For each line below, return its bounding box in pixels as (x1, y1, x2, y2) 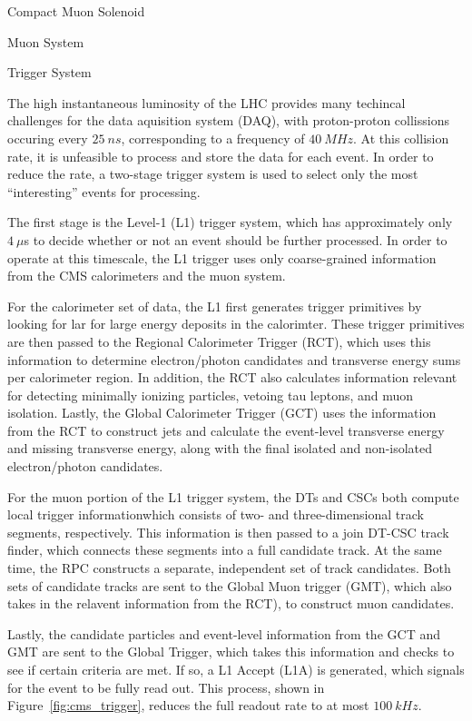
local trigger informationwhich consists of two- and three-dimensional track (7, 505, 425, 524)
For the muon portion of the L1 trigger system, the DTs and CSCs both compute (7, 487, 459, 506)
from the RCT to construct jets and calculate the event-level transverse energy (7, 420, 445, 440)
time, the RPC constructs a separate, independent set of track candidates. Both (7, 558, 451, 578)
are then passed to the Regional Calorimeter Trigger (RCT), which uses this (7, 331, 431, 351)
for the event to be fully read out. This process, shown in (7, 677, 325, 696)
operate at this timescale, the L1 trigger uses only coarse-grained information (7, 248, 437, 267)
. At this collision (353, 128, 449, 147)
